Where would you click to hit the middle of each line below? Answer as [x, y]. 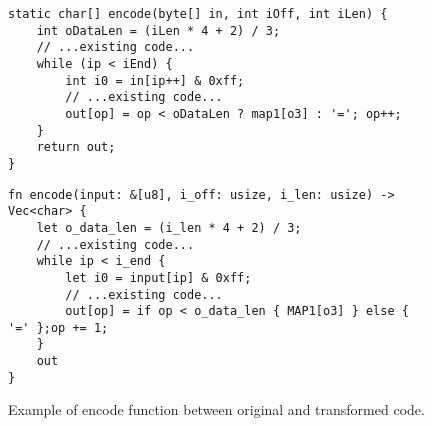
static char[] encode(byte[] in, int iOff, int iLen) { [198, 14]
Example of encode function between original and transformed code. [216, 409]
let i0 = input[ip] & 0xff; [158, 277]
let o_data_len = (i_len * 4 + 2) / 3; [169, 227]
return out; [76, 147]
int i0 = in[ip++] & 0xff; [155, 80]
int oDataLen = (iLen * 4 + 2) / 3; [158, 30]
